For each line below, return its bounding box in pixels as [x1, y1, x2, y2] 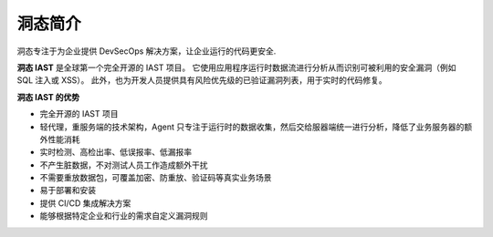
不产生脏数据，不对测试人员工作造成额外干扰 [39, 160, 208, 170]
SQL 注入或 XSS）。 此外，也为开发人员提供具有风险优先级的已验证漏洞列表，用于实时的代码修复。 [16, 75, 387, 86]
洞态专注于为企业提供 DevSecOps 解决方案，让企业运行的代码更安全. [16, 46, 277, 57]
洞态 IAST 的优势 [16, 91, 80, 102]
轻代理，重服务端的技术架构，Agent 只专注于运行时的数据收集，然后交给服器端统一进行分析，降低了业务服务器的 [39, 121, 465, 132]
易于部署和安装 [39, 185, 96, 196]
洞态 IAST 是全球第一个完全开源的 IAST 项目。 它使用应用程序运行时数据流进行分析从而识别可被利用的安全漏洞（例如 [16, 62, 456, 73]
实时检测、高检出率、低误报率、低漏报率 [39, 147, 192, 158]
